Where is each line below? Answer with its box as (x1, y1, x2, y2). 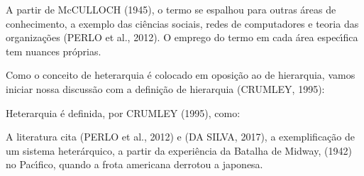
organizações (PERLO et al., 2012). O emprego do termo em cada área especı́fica (6, 30, 358, 45)
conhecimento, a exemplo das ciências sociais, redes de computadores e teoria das (6, 16, 359, 31)
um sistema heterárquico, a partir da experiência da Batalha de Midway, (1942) (6, 143, 352, 158)
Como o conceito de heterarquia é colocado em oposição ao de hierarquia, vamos (6, 67, 355, 82)
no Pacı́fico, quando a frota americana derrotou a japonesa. (6, 157, 263, 172)
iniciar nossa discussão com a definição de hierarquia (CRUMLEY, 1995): (6, 81, 325, 96)
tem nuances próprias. (6, 43, 101, 58)
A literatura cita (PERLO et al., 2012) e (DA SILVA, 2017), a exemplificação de (6, 129, 355, 144)
